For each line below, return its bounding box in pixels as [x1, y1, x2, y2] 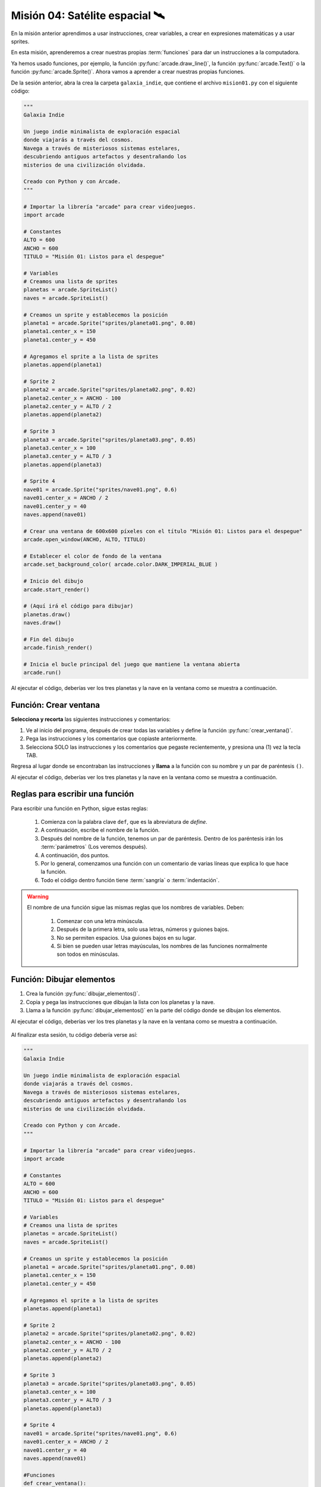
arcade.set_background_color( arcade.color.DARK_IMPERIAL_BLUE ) [23, 561, 218, 568]
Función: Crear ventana [11, 700, 100, 710]
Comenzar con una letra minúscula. [56, 917, 144, 924]
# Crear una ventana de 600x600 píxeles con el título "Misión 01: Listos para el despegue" [23, 528, 303, 535]
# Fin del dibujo [23, 636, 74, 642]
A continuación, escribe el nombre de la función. [40, 827, 160, 834]
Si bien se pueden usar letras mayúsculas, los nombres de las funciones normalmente [56, 943, 267, 950]
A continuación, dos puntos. [40, 851, 110, 859]
